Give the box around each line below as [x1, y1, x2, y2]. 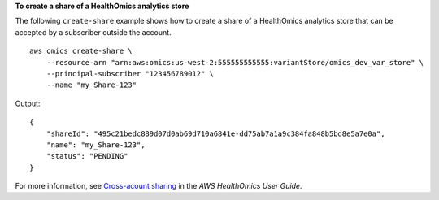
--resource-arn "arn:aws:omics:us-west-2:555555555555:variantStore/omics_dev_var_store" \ [46, 58, 424, 67]
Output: [15, 98, 41, 108]
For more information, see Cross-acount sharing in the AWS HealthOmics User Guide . [15, 181, 302, 191]
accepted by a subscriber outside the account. [15, 27, 172, 37]
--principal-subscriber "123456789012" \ [46, 69, 215, 78]
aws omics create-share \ [29, 46, 133, 56]
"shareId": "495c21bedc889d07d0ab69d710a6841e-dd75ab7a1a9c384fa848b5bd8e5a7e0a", [46, 128, 385, 138]
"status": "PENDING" [46, 151, 128, 161]
